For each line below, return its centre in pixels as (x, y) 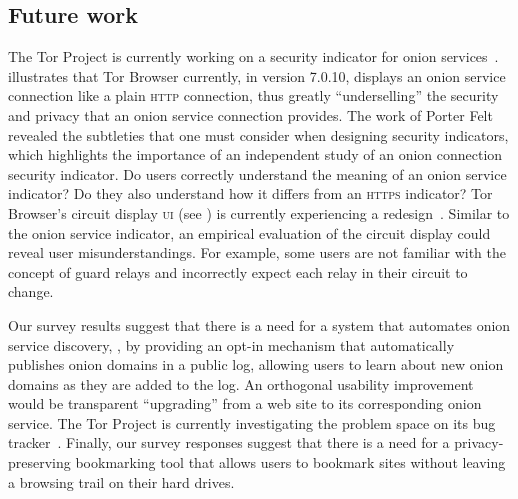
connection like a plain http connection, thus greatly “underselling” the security (253, 95)
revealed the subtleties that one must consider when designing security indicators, (258, 134)
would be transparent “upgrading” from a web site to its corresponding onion (245, 403)
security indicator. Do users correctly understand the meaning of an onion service (257, 173)
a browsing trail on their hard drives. (121, 481)
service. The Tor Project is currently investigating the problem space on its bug (252, 422)
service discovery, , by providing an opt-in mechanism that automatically (231, 344)
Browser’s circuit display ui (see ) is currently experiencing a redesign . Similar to (259, 212)
